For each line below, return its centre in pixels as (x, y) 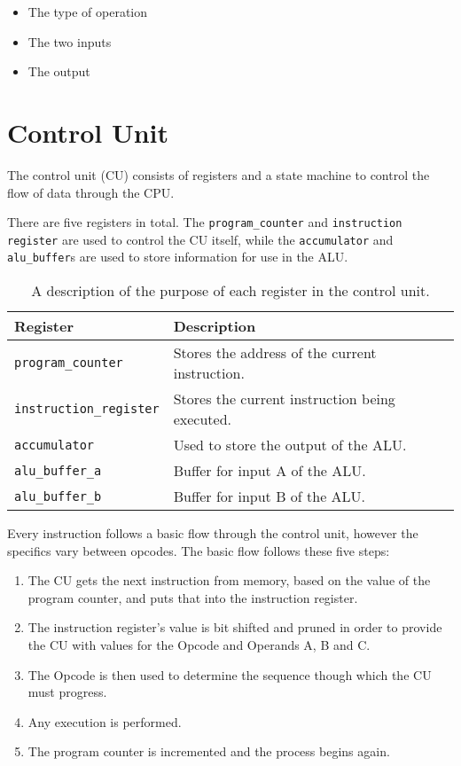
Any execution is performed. (105, 721)
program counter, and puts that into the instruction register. (193, 597)
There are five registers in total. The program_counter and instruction (205, 222)
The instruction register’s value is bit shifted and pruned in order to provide (235, 627)
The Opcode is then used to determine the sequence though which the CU (230, 674)
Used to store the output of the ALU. (290, 445)
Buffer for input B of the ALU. (270, 496)
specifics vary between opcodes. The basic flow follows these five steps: (199, 550)
